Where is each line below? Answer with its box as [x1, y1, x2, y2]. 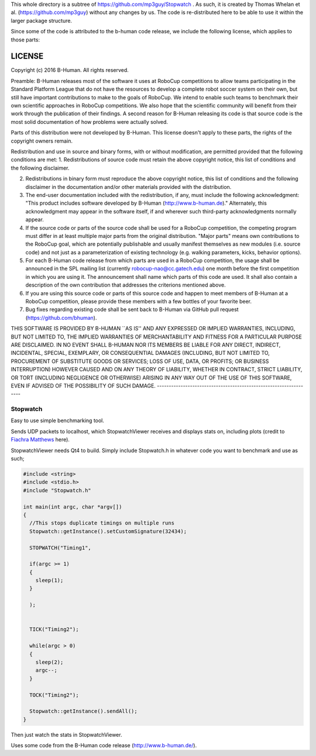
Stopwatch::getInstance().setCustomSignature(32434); [29, 528, 187, 534]
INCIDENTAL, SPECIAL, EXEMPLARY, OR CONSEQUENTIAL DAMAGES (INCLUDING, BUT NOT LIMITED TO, [11, 350, 270, 357]
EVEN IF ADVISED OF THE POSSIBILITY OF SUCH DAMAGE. [11, 382, 156, 389]
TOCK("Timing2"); [29, 692, 79, 698]
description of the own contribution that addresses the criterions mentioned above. [25, 281, 226, 289]
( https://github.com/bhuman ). [25, 314, 97, 321]
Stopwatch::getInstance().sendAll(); [29, 708, 138, 714]
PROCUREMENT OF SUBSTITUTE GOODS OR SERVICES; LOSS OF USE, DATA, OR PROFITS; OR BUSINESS [11, 357, 269, 365]
